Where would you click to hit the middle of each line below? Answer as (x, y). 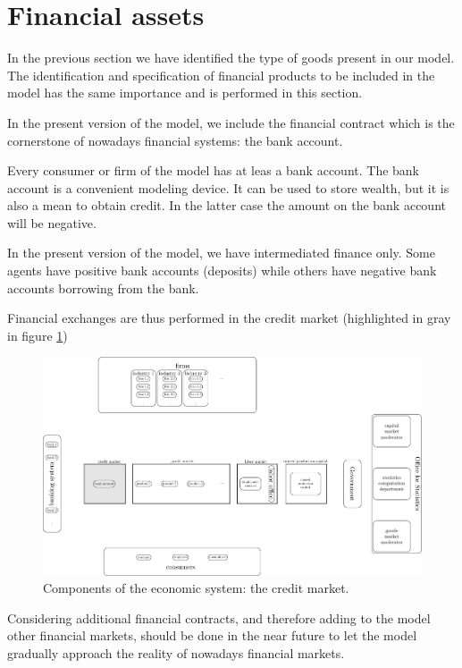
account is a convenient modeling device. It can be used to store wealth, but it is (228, 187)
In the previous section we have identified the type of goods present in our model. (231, 58)
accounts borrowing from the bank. (103, 287)
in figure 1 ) (38, 335)
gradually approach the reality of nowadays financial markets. (176, 652)
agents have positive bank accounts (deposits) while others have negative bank (222, 271)
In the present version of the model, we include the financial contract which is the (231, 122)
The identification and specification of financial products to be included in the (221, 75)
